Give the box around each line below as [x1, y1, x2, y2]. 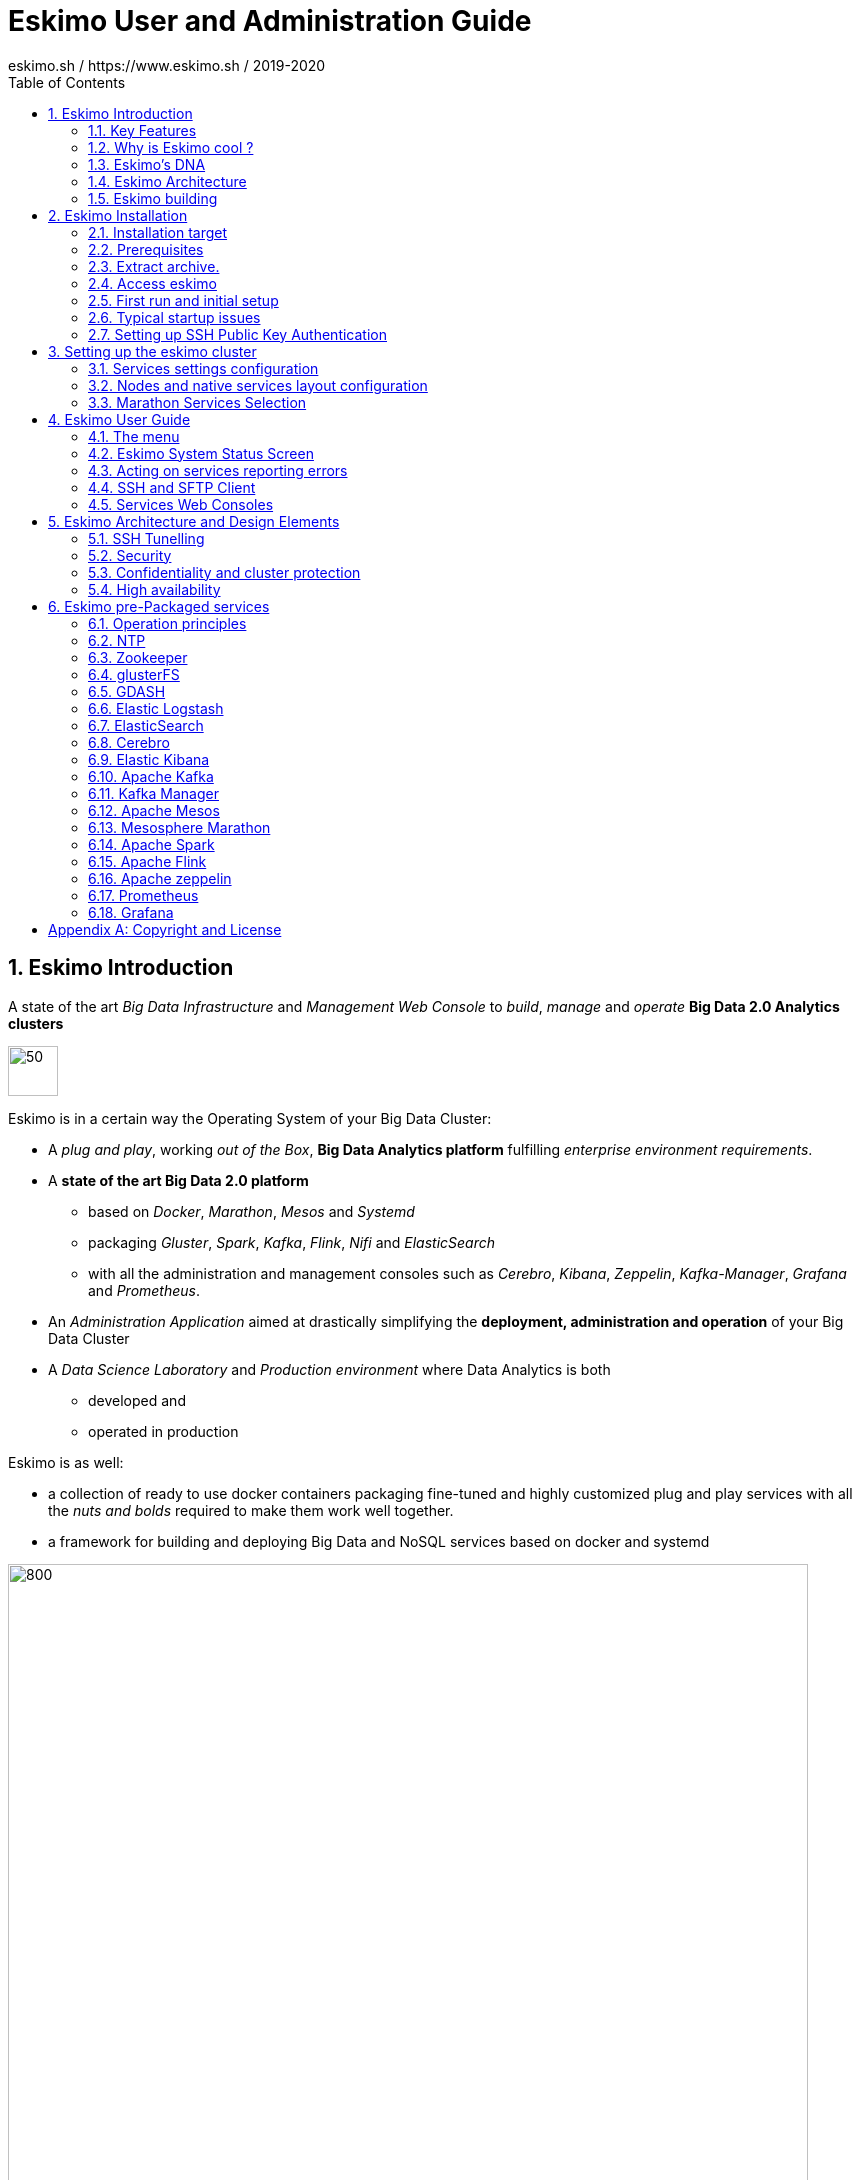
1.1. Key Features [88, 121, 197, 139]
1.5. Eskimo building [88, 189, 218, 207]
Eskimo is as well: [8, 1453, 124, 1471]
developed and [88, 1391, 186, 1409]
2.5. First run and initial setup [88, 291, 279, 309]
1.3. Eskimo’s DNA [88, 155, 206, 173]
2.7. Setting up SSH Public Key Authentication [88, 325, 387, 343]
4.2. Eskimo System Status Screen [88, 444, 314, 462]
